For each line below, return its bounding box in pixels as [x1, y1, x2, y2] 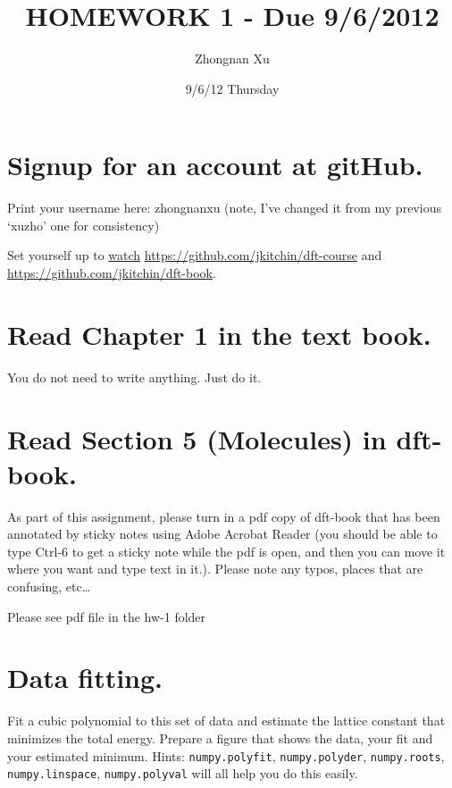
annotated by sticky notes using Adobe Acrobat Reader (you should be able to [7, 524, 438, 543]
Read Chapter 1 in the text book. [7, 315, 431, 352]
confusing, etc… [7, 577, 91, 596]
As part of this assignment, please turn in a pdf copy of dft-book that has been [7, 507, 440, 525]
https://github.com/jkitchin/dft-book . [7, 264, 216, 282]
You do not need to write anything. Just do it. [7, 367, 262, 386]
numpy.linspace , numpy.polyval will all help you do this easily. [7, 764, 358, 783]
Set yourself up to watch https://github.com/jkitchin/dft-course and [7, 246, 382, 264]
